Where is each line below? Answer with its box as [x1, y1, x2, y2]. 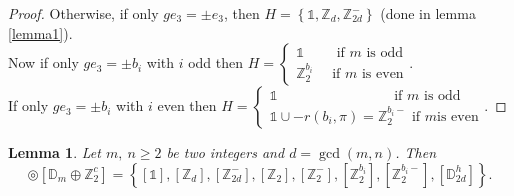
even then [157, 95, 217, 116]
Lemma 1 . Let [8, 142, 101, 163]
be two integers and [166, 142, 285, 163]
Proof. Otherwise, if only [8, 3, 159, 23]
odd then [188, 52, 244, 73]
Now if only [8, 52, 79, 73]
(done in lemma [380, 3, 476, 23]
